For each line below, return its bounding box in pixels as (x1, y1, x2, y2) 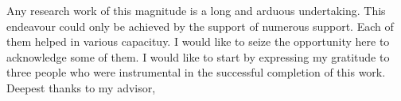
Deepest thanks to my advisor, (6, 79, 156, 95)
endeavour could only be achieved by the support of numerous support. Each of (6, 17, 394, 34)
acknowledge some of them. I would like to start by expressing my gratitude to (6, 48, 390, 65)
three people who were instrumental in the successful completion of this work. (6, 64, 386, 80)
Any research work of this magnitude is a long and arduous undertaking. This (6, 2, 386, 18)
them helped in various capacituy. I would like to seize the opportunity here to (6, 33, 390, 50)
